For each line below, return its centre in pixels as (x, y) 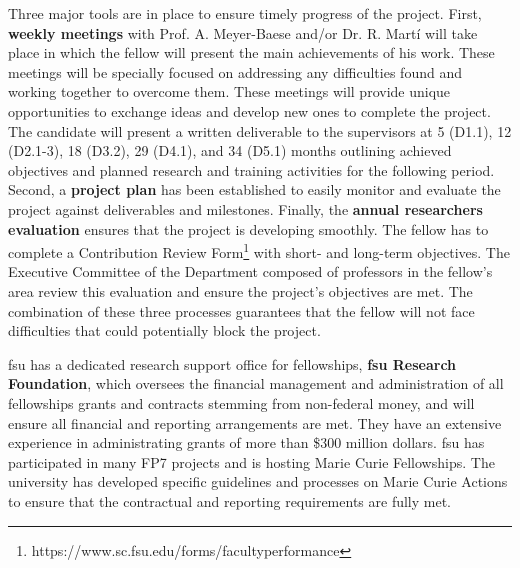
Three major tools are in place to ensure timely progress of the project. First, (245, 13)
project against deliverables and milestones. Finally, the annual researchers (245, 208)
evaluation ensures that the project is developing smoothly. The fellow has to (248, 228)
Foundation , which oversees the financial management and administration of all (256, 383)
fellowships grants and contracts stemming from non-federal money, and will (241, 402)
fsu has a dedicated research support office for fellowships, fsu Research (232, 363)
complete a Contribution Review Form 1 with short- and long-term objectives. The (259, 250)
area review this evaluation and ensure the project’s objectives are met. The (240, 290)
